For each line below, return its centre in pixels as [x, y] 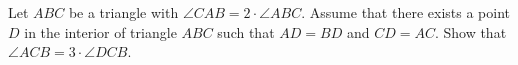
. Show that [470, 31]
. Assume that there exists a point [406, 12]
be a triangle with [123, 12]
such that [246, 31]
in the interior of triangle [100, 31]
